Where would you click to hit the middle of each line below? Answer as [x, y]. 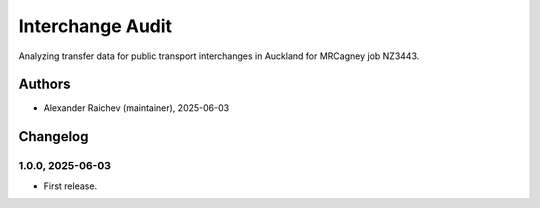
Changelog [53, 136]
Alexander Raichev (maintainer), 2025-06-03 [136, 108]
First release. [70, 186]
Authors [44, 84]
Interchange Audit [95, 26]
